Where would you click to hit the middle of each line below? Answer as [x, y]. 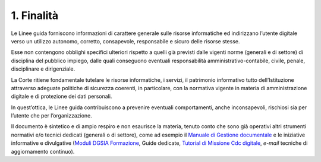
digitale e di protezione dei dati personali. [62, 96]
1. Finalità [35, 15]
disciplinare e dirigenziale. [43, 69]
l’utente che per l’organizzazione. [51, 116]
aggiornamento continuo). [43, 151]
